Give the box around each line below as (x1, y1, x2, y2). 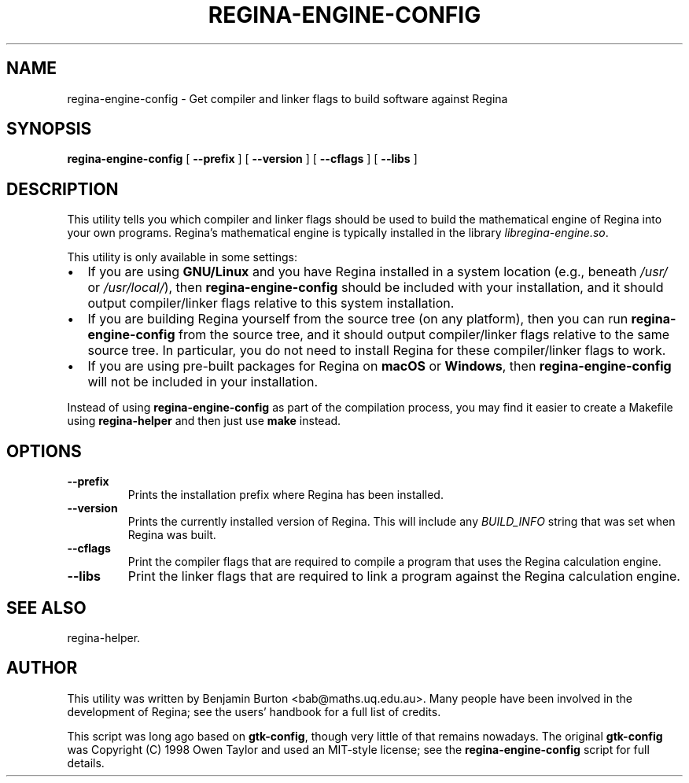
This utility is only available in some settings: (67, 250, 297, 264)
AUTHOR (6, 658, 78, 678)
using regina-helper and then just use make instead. (67, 414, 341, 428)
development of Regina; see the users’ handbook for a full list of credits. (67, 704, 441, 718)
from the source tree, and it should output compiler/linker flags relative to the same (179, 327, 670, 343)
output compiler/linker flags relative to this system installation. (87, 295, 455, 312)
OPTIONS (6, 441, 82, 461)
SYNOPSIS (6, 119, 92, 139)
